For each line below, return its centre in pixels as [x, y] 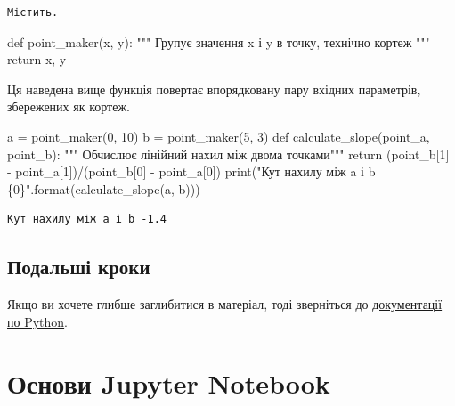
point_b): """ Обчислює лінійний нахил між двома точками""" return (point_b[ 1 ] [228, 154]
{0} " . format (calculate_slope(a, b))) [104, 188]
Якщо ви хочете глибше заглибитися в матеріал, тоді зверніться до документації [225, 304]
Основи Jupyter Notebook [169, 382]
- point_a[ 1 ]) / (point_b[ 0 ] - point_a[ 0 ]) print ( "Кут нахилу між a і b [191, 171]
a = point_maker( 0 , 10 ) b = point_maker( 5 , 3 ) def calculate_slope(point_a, [219, 136]
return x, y [37, 59]
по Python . [38, 321]
